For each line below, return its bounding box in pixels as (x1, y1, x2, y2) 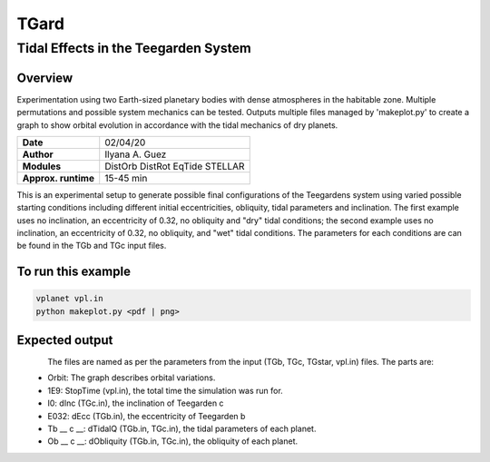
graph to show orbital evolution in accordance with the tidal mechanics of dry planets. (16, 119, 338, 131)
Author (22, 148, 54, 161)
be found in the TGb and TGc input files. (16, 241, 167, 251)
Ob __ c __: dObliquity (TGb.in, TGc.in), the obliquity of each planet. (47, 436, 299, 447)
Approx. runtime (22, 172, 95, 184)
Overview (16, 70, 73, 85)
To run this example (16, 264, 132, 280)
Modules (22, 160, 62, 172)
